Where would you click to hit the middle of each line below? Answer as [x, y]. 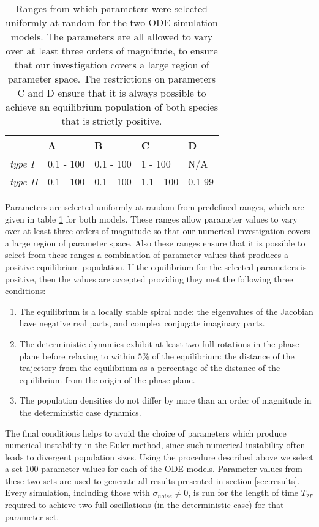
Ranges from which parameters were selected [112, 8]
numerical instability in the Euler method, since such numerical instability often [155, 445]
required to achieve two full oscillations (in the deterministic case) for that [144, 505]
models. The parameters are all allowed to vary [112, 36]
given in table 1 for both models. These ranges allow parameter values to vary [151, 219]
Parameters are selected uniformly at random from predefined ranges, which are [155, 207]
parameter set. [32, 516]
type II [24, 181]
